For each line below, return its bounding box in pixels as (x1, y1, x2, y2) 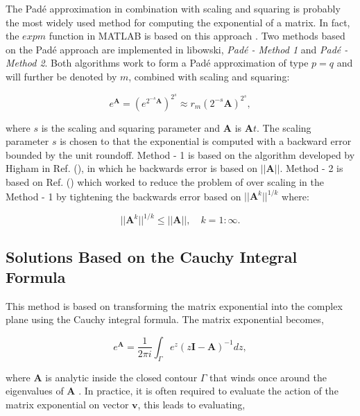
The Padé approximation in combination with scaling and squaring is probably (6, 1, 341, 15)
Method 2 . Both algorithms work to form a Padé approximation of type (6, 55, 309, 70)
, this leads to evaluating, (137, 397, 246, 411)
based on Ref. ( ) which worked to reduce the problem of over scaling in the (6, 175, 324, 189)
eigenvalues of (6, 383, 64, 398)
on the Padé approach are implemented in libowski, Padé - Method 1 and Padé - (6, 42, 348, 56)
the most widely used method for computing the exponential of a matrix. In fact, (6, 15, 350, 29)
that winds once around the (209, 370, 327, 384)
